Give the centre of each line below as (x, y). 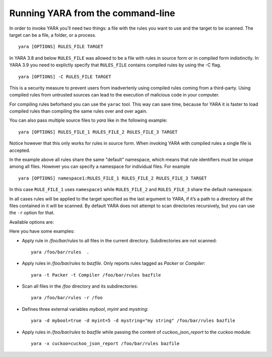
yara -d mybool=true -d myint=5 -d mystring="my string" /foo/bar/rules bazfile (133, 321)
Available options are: (32, 222)
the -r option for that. (32, 213)
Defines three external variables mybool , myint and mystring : (85, 309)
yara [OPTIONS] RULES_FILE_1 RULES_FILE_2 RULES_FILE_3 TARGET (98, 132)
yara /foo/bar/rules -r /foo (67, 298)
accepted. (20, 150)
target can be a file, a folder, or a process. (53, 35)
